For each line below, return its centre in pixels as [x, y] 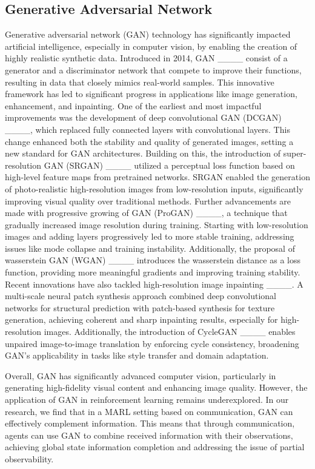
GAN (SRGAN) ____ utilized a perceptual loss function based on [169, 165]
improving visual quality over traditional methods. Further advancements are [148, 201]
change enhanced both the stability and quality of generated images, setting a [149, 141]
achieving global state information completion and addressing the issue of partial [155, 447]
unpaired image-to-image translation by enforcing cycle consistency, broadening [152, 343]
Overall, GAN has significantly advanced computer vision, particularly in [141, 375]
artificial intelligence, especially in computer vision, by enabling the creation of [151, 46]
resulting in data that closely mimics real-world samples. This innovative [140, 82]
